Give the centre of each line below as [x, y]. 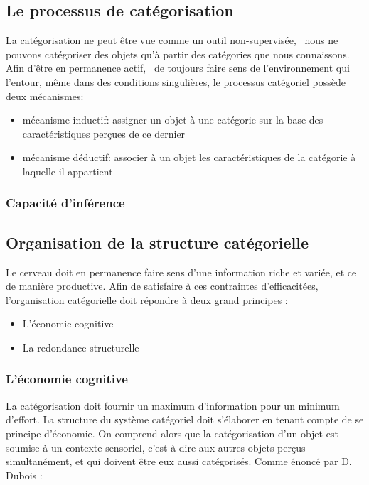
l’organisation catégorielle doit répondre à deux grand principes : [147, 299]
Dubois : [24, 475]
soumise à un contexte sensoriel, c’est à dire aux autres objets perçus [156, 447]
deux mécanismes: [45, 96]
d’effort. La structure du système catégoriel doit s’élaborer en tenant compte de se [185, 419]
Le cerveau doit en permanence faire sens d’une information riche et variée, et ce [181, 272]
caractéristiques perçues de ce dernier [104, 133]
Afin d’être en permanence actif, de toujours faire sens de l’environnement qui [178, 68]
